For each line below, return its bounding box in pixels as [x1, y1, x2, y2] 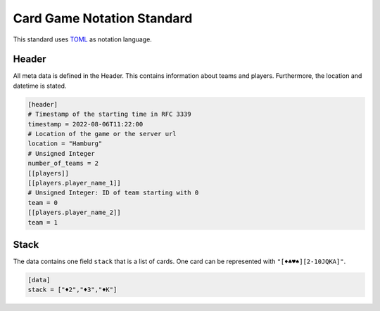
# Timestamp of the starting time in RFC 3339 [27, 110, 191, 119]
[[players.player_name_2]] [27, 209, 121, 217]
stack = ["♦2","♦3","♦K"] [27, 286, 118, 294]
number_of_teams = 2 [27, 159, 99, 168]
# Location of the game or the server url [27, 130, 177, 138]
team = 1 [27, 218, 58, 226]
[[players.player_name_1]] [27, 179, 121, 187]
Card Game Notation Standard [13, 11, 193, 26]
